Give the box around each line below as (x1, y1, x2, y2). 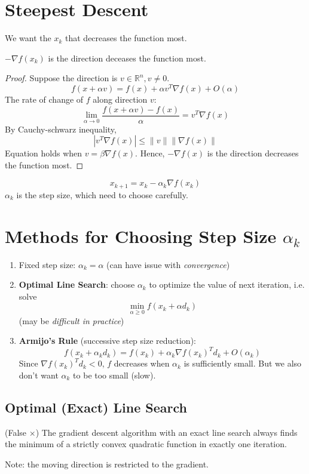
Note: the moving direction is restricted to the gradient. (5, 457, 209, 470)
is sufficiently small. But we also (183, 357, 302, 370)
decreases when (114, 357, 170, 370)
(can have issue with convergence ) (106, 258, 230, 270)
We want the (5, 32, 51, 44)
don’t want (19, 368, 59, 381)
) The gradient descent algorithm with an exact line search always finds (35, 426, 298, 438)
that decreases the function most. (65, 32, 187, 44)
